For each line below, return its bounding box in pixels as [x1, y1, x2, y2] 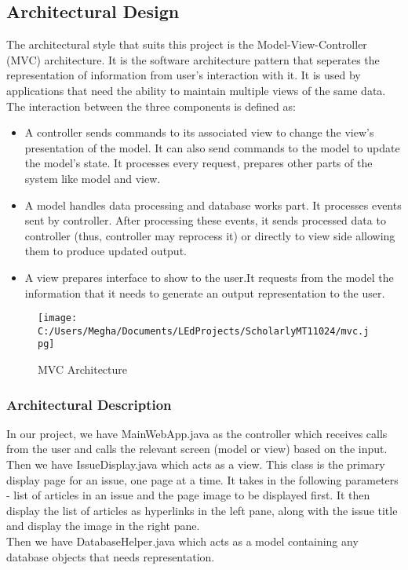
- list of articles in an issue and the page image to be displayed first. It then [6, 487, 370, 503]
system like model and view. [24, 170, 161, 186]
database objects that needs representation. [6, 548, 215, 565]
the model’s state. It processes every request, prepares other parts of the [24, 155, 373, 171]
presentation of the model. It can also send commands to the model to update [24, 139, 400, 155]
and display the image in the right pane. [6, 517, 200, 534]
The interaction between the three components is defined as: [6, 97, 296, 114]
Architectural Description [6, 394, 172, 414]
